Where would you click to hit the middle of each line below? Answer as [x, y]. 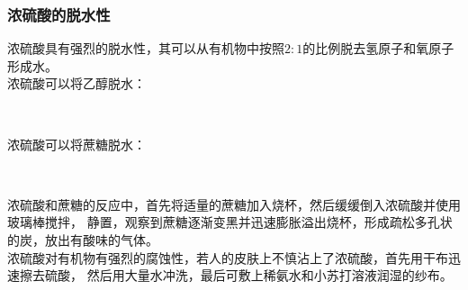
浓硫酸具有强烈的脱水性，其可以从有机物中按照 [146, 48]
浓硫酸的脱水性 [59, 14]
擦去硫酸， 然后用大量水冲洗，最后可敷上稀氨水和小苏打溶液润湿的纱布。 [236, 275]
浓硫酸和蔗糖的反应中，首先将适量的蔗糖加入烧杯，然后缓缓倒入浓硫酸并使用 [234, 204]
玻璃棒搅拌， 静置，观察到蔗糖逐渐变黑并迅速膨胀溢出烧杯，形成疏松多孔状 [230, 222]
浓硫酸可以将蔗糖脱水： [76, 144]
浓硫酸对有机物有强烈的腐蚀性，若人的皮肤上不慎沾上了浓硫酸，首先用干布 [228, 257]
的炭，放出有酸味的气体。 [83, 239]
